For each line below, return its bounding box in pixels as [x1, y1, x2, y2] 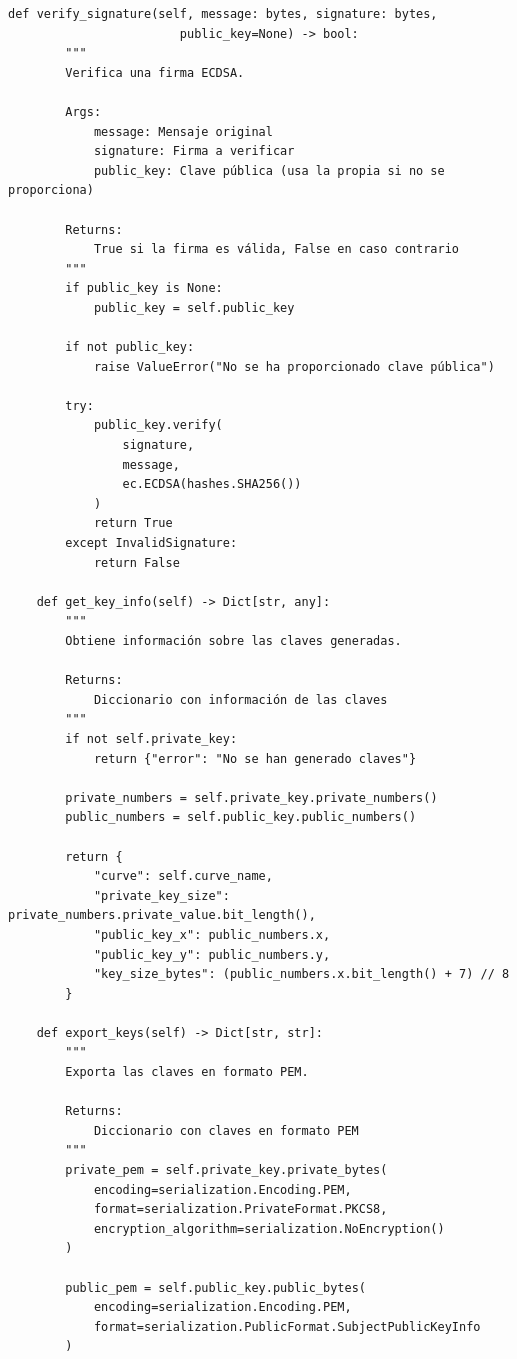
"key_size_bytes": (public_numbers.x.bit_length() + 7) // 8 [93, 967, 510, 982]
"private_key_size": [93, 888, 230, 903]
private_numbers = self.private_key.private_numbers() [65, 790, 438, 805]
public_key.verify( [93, 418, 223, 433]
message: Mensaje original [93, 124, 273, 139]
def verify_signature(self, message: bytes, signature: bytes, [8, 7, 438, 21]
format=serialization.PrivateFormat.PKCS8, [93, 1202, 388, 1217]
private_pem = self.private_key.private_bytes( [65, 1163, 388, 1178]
